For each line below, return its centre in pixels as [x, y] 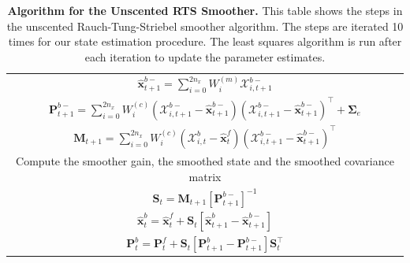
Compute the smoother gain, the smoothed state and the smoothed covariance [205, 160]
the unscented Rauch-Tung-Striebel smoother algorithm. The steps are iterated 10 [205, 26]
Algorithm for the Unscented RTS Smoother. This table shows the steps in [205, 10]
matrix [205, 176]
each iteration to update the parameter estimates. [205, 56]
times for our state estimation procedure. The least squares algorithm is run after [205, 41]
